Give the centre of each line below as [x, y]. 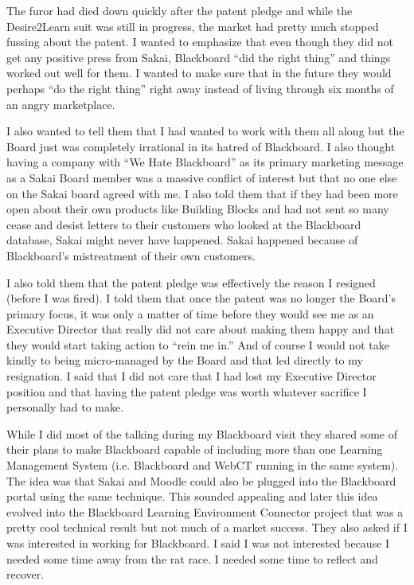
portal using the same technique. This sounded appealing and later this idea [192, 496]
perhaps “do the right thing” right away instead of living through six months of [200, 88]
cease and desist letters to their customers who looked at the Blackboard [184, 224]
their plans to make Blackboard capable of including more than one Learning [195, 449]
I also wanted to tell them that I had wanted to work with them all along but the [205, 131]
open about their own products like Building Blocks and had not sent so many [198, 209]
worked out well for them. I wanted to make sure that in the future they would [199, 73]
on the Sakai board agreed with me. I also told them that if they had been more [202, 193]
